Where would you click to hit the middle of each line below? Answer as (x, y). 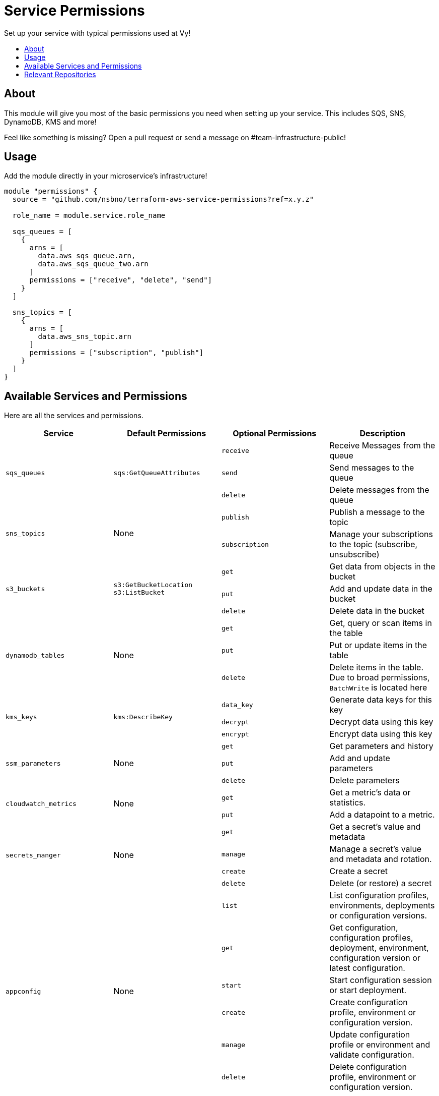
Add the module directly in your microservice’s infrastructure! (106, 176)
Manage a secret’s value (376, 849)
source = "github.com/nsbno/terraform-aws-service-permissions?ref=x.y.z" (163, 199)
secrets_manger (33, 855)
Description (382, 434)
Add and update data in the (381, 589)
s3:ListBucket (139, 593)
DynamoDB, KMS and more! (50, 122)
